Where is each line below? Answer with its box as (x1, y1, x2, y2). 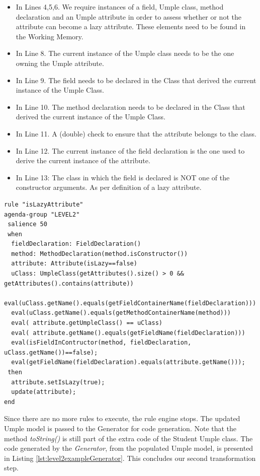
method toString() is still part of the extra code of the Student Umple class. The (4, 433, 253, 443)
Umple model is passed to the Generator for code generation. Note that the (4, 423, 237, 433)
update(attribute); (11, 388, 76, 396)
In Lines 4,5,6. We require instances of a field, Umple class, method (16, 2, 224, 12)
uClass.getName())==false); (4, 349, 98, 356)
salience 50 (8, 221, 47, 228)
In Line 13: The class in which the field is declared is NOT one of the (16, 172, 230, 182)
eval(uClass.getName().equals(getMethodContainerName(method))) (11, 309, 231, 317)
